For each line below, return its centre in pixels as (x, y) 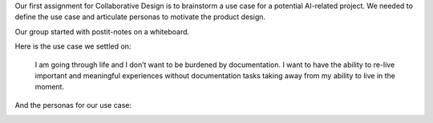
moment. (49, 87)
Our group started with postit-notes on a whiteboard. (102, 31)
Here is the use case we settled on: (73, 46)
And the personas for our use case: (73, 105)
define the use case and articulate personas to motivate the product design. (140, 17)
